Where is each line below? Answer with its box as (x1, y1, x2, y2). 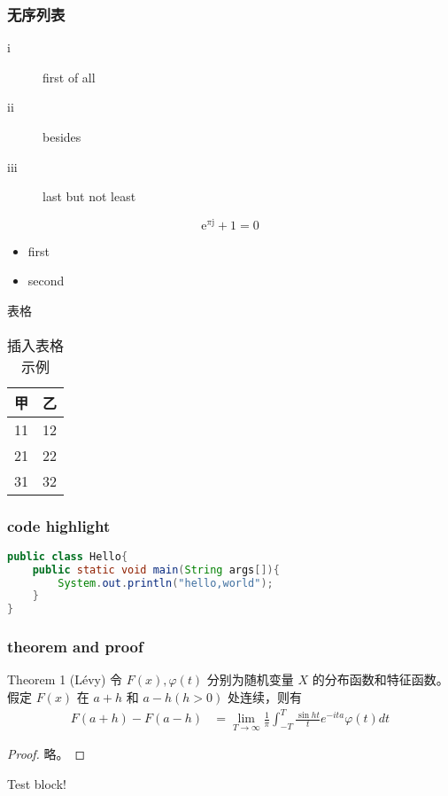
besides (42, 128, 81, 145)
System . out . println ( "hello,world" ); (58, 576, 274, 589)
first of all (42, 67, 96, 86)
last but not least (42, 187, 136, 206)
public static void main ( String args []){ (32, 563, 280, 576)
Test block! (7, 774, 66, 792)
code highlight (7, 514, 111, 536)
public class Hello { (7, 550, 128, 563)
